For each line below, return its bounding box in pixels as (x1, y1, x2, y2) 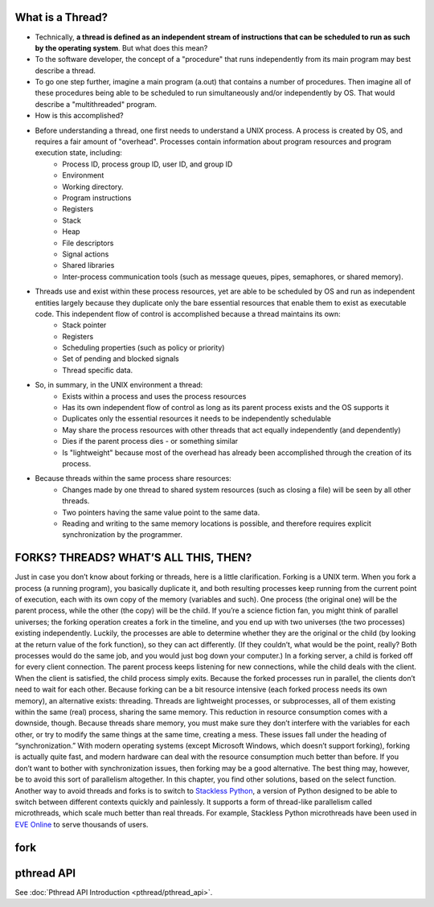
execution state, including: (35, 148, 122, 158)
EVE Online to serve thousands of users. (14, 819, 149, 829)
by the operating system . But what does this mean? (35, 43, 208, 52)
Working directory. (62, 182, 124, 191)
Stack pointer (62, 320, 107, 330)
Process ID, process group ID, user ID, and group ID (62, 159, 233, 169)
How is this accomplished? (35, 111, 124, 121)
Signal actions (62, 249, 109, 259)
